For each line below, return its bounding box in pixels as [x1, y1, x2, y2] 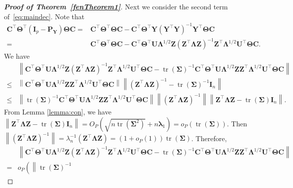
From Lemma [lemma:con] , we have [4, 106, 112, 116]
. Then [227, 118, 247, 128]
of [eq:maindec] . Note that [4, 11, 85, 21]
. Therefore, [191, 133, 227, 143]
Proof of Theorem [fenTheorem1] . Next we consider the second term [4, 1, 228, 11]
